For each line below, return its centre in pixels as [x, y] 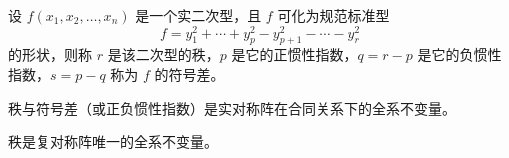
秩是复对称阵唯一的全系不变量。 [113, 141]
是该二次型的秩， [163, 54]
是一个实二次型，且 [198, 15]
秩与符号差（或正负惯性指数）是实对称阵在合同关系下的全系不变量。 [232, 107]
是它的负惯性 [459, 54]
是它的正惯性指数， [294, 54]
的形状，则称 [50, 54]
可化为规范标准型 [333, 15]
